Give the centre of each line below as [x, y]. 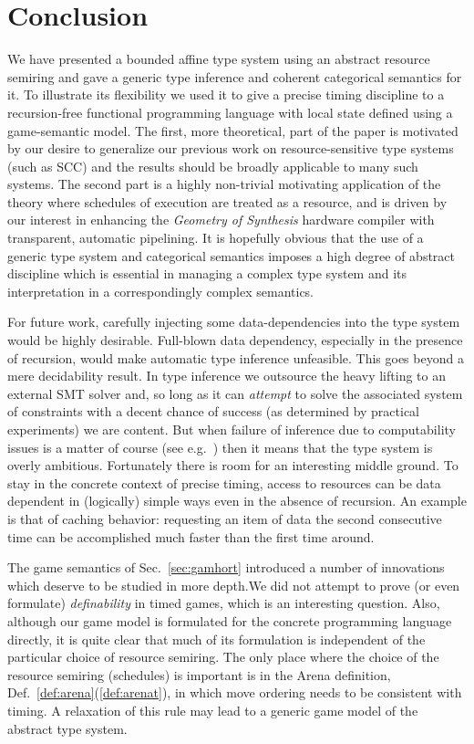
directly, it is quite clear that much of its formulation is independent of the [216, 639]
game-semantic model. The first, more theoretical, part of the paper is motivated [233, 130]
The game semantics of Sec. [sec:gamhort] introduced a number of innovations [226, 567]
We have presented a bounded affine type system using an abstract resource [219, 59]
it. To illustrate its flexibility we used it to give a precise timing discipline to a [226, 94]
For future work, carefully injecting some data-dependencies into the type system [234, 322]
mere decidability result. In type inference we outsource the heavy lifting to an [227, 376]
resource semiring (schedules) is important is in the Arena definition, [199, 674]
